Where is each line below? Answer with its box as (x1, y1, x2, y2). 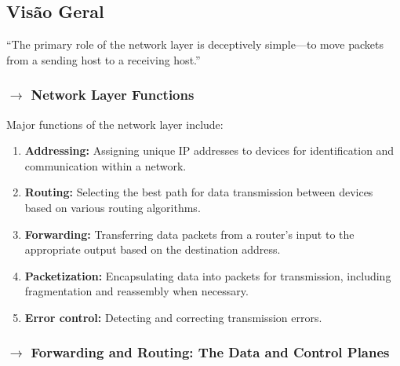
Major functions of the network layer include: (6, 115, 224, 132)
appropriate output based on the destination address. (24, 241, 281, 258)
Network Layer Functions (31, 85, 195, 104)
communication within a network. (24, 157, 187, 174)
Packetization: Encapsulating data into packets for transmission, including (24, 267, 391, 284)
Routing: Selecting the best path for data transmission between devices (24, 184, 373, 200)
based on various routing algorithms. (24, 199, 201, 215)
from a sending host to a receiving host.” (6, 51, 201, 68)
